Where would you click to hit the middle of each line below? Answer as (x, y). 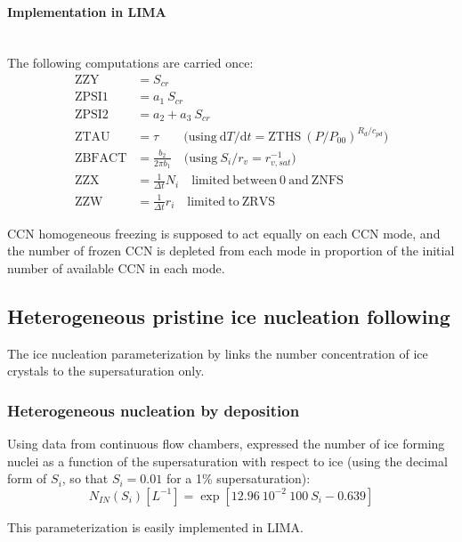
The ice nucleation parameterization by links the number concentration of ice (218, 353)
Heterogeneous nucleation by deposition (154, 410)
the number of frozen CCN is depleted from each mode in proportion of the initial (231, 251)
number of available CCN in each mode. (116, 267)
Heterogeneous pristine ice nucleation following (229, 315)
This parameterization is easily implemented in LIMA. (155, 526)
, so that (85, 478)
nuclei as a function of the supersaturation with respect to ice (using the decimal (227, 461)
